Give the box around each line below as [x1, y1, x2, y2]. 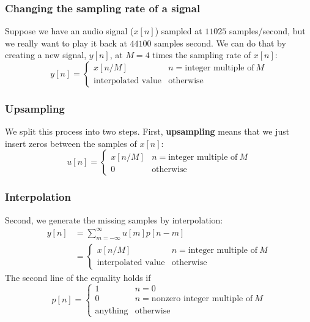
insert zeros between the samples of [5, 137, 137, 149]
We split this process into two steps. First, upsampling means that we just [5, 125, 290, 138]
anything [95, 306, 128, 315]
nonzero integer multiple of [151, 294, 253, 304]
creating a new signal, [5, 48, 87, 61]
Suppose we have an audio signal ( [5, 24, 134, 37]
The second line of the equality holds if [5, 271, 151, 283]
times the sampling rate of [152, 48, 251, 61]
